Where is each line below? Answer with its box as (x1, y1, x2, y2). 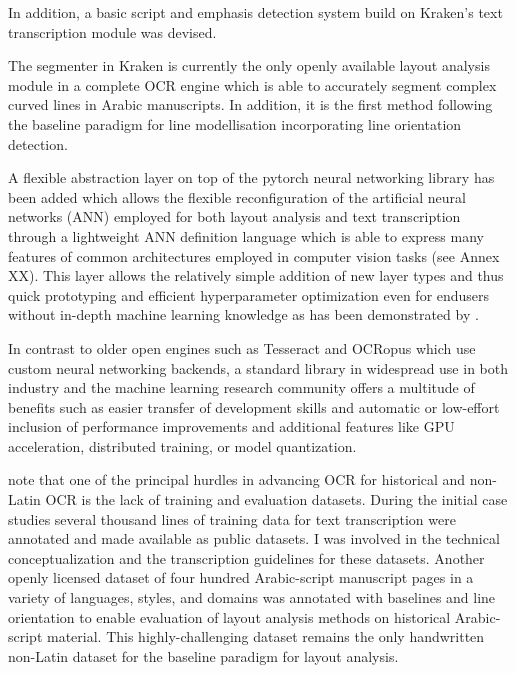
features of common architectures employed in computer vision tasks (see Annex (8, 245, 500, 266)
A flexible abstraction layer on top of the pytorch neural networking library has (8, 167, 495, 188)
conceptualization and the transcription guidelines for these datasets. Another (8, 547, 485, 568)
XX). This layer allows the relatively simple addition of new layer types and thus (8, 265, 504, 286)
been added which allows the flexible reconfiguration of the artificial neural (8, 186, 466, 207)
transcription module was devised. (8, 21, 217, 42)
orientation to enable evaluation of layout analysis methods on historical (8, 606, 451, 627)
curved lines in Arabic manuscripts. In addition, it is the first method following (8, 94, 493, 115)
